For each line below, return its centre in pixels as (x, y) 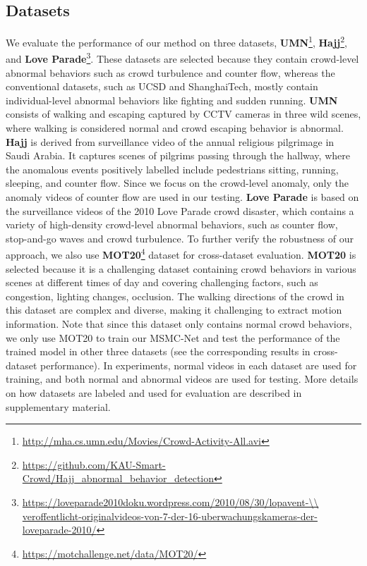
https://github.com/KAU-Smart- (94, 464)
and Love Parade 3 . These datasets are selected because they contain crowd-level (182, 58)
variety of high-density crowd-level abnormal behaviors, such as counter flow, (172, 224)
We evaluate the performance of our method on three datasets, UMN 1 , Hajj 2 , (176, 41)
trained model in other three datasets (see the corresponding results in (158, 351)
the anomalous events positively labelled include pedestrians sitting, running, (172, 169)
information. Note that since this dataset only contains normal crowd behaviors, (179, 324)
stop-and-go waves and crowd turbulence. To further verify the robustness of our (180, 238)
